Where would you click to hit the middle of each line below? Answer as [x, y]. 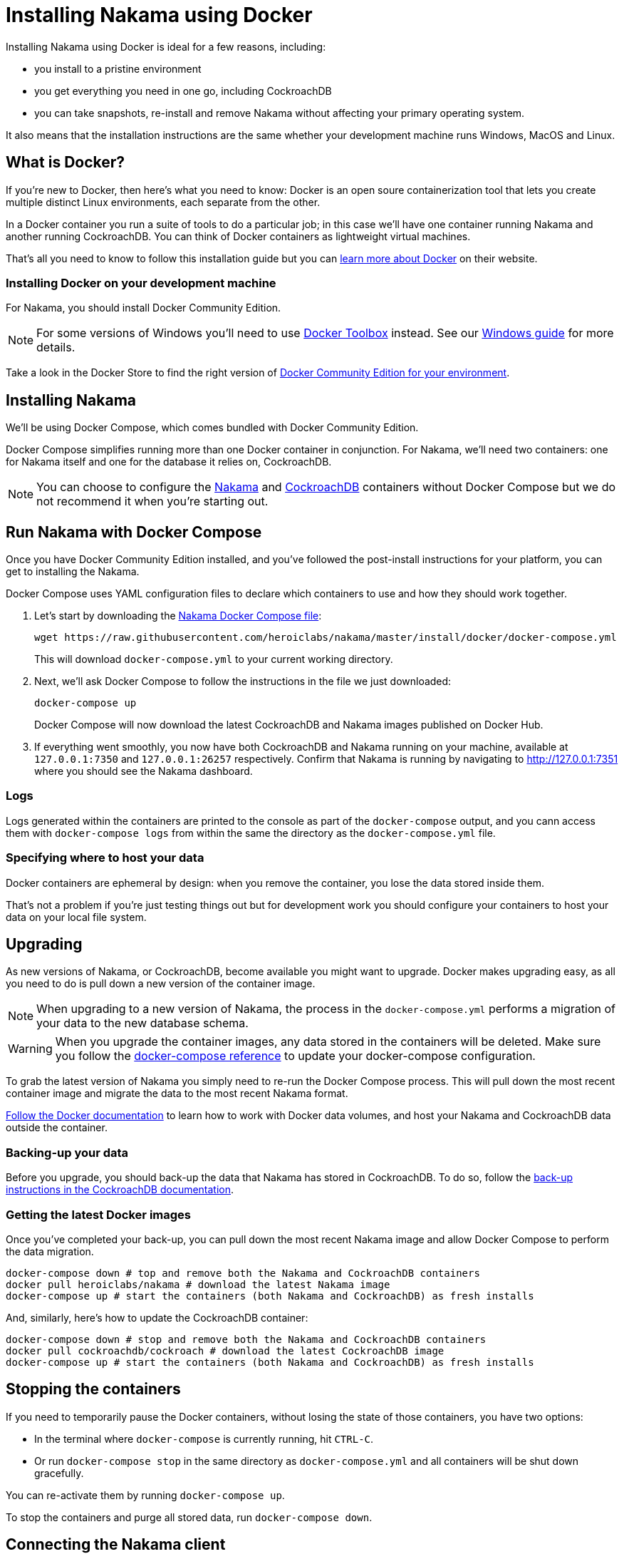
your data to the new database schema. [142, 1023]
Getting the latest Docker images [99, 1214]
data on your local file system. [76, 917]
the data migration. [50, 1251]
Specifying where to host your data [105, 858]
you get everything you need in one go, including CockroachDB [183, 91]
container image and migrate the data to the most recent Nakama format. [177, 1094]
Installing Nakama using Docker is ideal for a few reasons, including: [166, 46]
